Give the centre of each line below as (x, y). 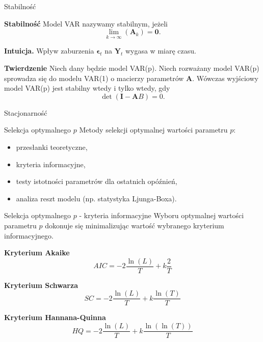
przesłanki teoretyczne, (52, 147)
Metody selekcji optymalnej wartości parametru (153, 130)
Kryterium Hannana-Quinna (55, 317)
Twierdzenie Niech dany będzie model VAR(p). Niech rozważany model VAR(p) (132, 68)
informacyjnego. (29, 235)
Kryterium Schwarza (41, 285)
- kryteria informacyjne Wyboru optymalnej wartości (162, 215)
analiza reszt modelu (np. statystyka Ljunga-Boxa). (96, 198)
